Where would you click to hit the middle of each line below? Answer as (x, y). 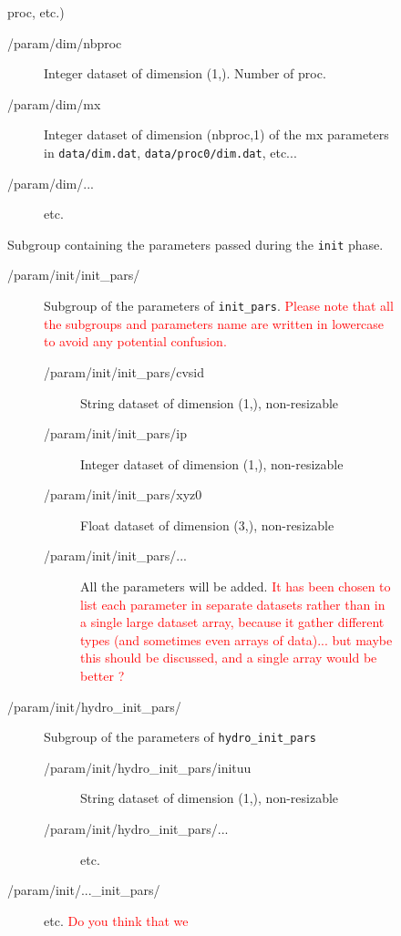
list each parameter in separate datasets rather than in (233, 604)
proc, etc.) (36, 12)
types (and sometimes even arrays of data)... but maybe (236, 639)
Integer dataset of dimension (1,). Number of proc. (185, 73)
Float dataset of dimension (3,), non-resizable (207, 525)
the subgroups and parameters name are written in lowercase (214, 323)
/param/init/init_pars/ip (115, 433)
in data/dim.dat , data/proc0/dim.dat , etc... (170, 152)
